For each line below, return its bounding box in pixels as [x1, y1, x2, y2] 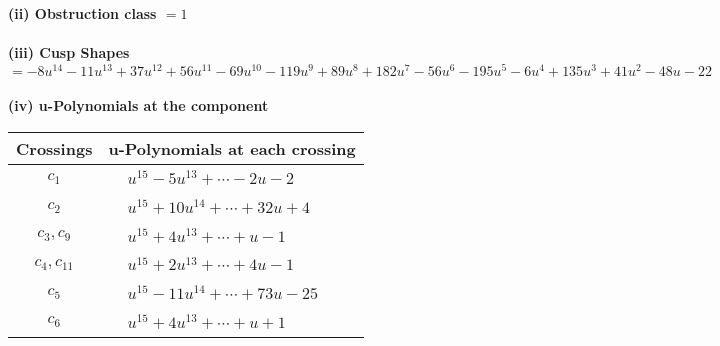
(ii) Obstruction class [8, 3, 157, 23]
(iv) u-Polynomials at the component [8, 95, 269, 116]
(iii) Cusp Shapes [8, 42, 130, 63]
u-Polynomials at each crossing [108, 137, 356, 161]
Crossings [16, 137, 93, 161]
